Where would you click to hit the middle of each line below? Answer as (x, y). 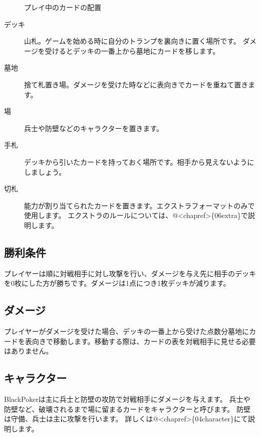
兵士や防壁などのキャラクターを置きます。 (94, 128)
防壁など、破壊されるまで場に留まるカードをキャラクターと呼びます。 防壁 (127, 409)
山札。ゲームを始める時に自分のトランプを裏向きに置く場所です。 (132, 41)
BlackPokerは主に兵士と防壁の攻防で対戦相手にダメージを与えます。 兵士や (127, 399)
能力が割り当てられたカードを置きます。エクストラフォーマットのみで (140, 205)
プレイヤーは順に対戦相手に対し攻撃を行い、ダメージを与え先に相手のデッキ (130, 273)
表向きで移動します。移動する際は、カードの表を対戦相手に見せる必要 (140, 341)
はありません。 (29, 351)
